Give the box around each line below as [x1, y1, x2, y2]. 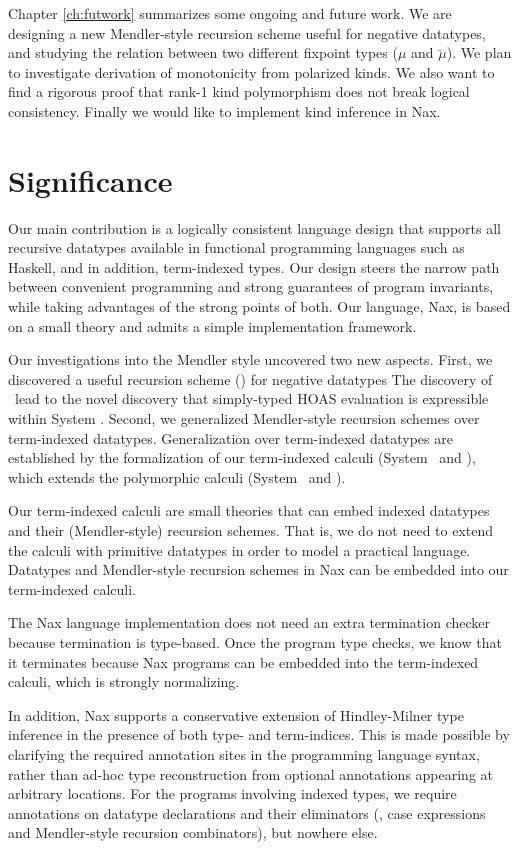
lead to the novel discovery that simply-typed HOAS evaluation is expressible [14, 388, 489, 409]
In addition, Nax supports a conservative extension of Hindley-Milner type [8, 704, 464, 725]
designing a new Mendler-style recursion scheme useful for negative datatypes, [8, 22, 486, 43]
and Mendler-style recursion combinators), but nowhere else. [8, 822, 378, 843]
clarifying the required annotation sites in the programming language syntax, [8, 743, 480, 764]
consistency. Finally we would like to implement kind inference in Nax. [8, 100, 441, 121]
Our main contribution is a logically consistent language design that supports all [8, 217, 501, 238]
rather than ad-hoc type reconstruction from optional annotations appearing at [8, 763, 494, 784]
